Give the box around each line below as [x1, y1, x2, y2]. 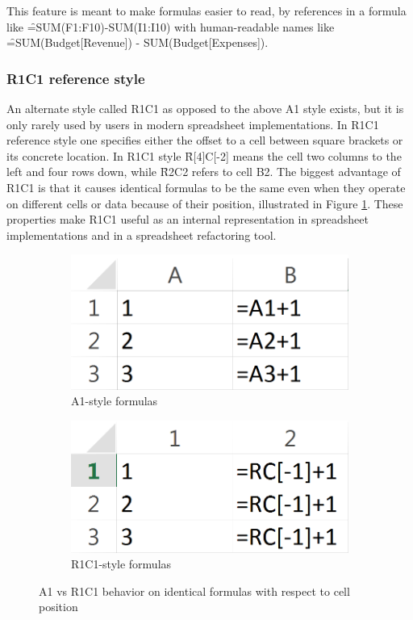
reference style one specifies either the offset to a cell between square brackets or [6, 132, 403, 149]
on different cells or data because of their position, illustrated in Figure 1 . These [6, 195, 403, 212]
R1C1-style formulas [71, 555, 172, 572]
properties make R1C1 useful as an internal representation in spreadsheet [6, 211, 369, 228]
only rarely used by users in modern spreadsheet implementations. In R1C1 [6, 115, 379, 132]
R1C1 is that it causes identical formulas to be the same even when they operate [6, 178, 406, 195]
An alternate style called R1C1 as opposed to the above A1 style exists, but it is [6, 100, 404, 116]
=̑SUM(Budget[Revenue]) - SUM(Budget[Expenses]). [6, 34, 269, 51]
